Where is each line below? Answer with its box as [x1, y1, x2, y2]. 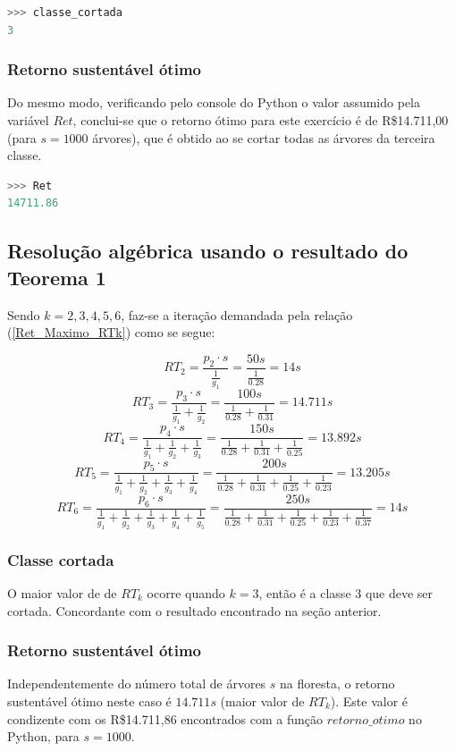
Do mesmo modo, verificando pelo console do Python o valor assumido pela [7, 93, 420, 112]
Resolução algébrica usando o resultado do [7, 237, 409, 265]
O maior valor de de [7, 583, 117, 602]
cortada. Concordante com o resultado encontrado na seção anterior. [7, 601, 382, 620]
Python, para [7, 727, 80, 746]
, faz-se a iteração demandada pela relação [121, 305, 353, 324]
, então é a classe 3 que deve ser [258, 583, 434, 602]
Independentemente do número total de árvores [7, 674, 266, 693]
